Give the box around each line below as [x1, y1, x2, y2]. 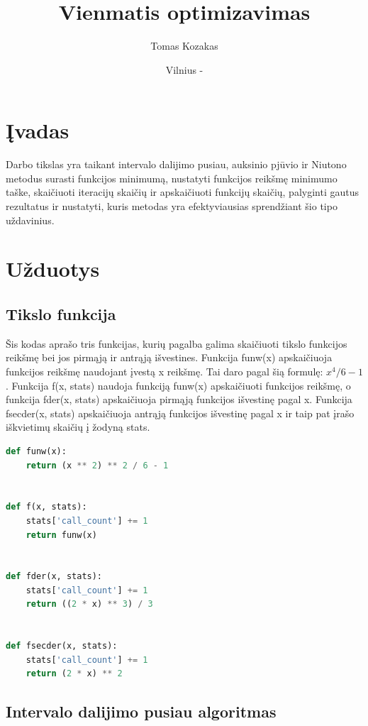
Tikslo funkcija [6, 302, 116, 324]
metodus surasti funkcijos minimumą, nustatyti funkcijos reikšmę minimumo [6, 170, 338, 185]
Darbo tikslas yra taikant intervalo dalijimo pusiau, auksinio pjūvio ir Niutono [6, 157, 347, 172]
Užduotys [6, 254, 100, 283]
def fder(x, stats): [6, 571, 103, 582]
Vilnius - [165, 62, 203, 77]
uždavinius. [6, 212, 55, 227]
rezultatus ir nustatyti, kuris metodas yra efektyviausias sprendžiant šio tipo [6, 199, 338, 214]
